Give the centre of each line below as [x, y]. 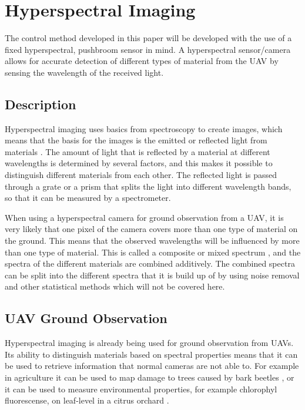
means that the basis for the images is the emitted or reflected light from [136, 140]
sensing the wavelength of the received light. [84, 72]
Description [41, 104]
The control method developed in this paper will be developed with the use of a [148, 38]
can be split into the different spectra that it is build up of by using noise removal [152, 275]
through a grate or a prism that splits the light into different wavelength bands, [148, 186]
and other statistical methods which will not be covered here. [115, 286]
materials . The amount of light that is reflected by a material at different [138, 151]
